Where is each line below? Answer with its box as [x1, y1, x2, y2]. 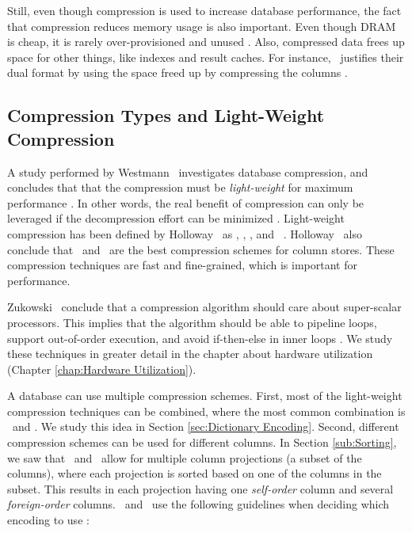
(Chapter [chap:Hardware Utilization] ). [7, 360, 196, 377]
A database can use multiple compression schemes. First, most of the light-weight [7, 387, 402, 404]
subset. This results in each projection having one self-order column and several [7, 480, 394, 497]
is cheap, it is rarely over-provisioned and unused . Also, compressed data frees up [7, 33, 405, 50]
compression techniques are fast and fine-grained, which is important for [7, 257, 357, 273]
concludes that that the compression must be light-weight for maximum [7, 179, 353, 196]
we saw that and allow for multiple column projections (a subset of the [7, 449, 362, 466]
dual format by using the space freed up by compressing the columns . [7, 64, 348, 81]
